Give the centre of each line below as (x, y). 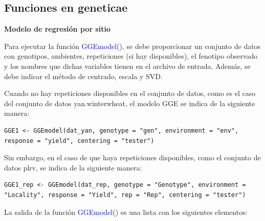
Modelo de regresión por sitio (57, 29)
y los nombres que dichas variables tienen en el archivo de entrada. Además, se (127, 66)
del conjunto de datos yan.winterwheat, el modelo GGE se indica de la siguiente (130, 103)
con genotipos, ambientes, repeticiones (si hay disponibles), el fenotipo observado (131, 56)
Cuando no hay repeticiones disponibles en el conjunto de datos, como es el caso (130, 93)
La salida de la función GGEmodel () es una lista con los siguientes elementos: (126, 212)
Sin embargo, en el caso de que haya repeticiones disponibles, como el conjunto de (132, 157)
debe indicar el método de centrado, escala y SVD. (83, 76)
